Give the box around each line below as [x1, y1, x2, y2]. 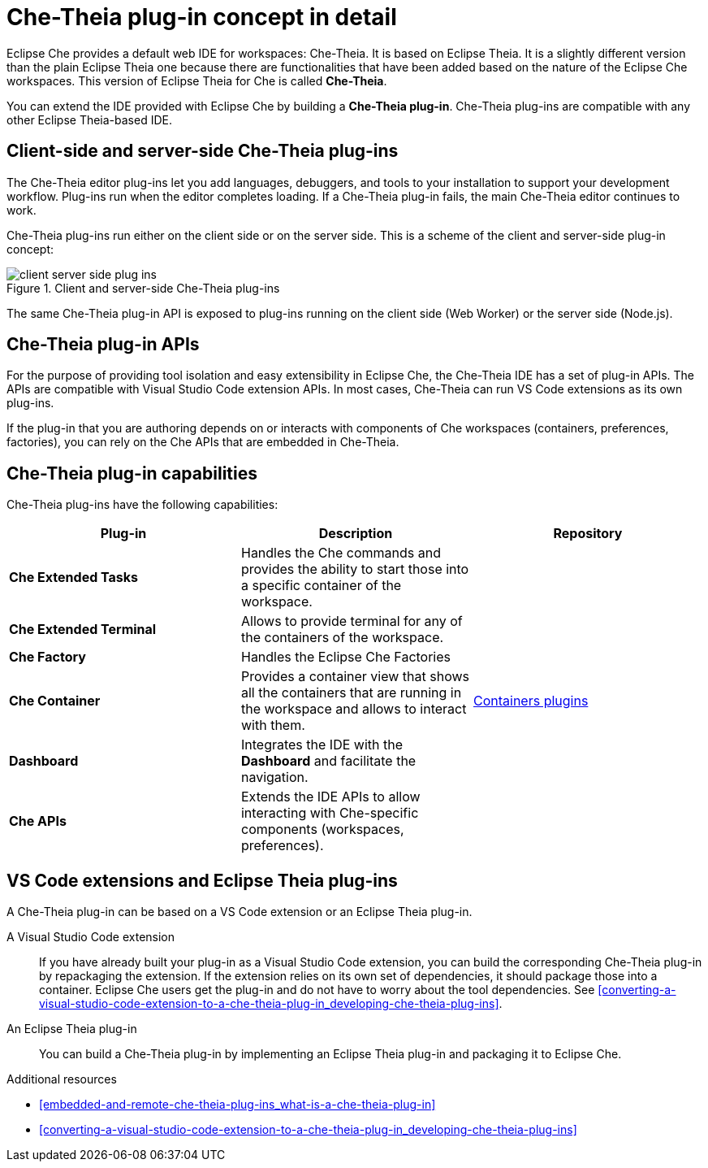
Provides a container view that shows [240, 668, 469, 685]
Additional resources [6, 1072, 117, 1087]
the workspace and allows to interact [240, 701, 467, 718]
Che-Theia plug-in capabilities [6, 462, 257, 484]
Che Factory [9, 649, 86, 666]
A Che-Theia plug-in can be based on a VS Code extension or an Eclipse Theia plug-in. [6, 905, 473, 919]
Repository [553, 525, 623, 542]
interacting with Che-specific [240, 805, 419, 822]
